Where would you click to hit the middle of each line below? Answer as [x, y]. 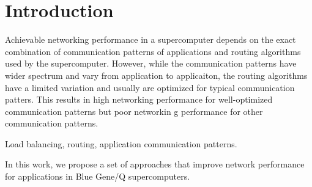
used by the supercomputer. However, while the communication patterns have [151, 63]
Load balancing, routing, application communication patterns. [121, 143]
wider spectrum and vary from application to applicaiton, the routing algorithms [156, 75]
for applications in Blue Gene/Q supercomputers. [98, 176]
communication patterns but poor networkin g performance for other [134, 111]
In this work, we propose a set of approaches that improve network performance [155, 164]
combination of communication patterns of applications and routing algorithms [153, 51]
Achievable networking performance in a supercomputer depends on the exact [150, 39]
